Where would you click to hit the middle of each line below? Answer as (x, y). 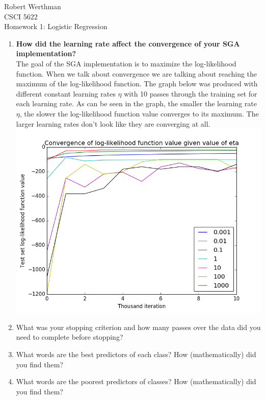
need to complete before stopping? (70, 337)
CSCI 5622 (21, 16)
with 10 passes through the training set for (191, 93)
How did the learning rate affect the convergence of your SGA (128, 43)
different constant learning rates (66, 93)
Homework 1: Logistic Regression (56, 26)
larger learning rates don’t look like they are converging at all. (113, 123)
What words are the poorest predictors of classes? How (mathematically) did (136, 381)
